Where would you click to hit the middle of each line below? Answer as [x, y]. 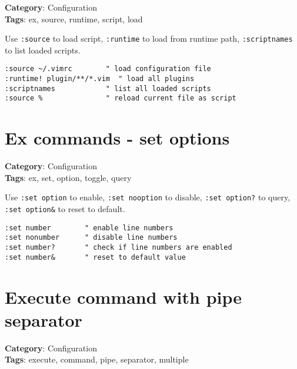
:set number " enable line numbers [89, 228]
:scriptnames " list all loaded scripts [108, 88]
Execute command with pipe [124, 296]
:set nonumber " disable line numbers [91, 238]
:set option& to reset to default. [65, 209]
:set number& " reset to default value [95, 257]
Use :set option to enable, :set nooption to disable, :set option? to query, [148, 197]
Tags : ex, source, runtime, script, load [74, 19]
